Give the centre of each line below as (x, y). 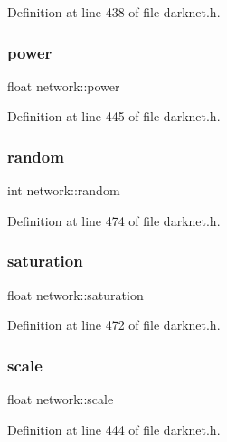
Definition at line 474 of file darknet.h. (114, 220)
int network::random (64, 190)
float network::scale (61, 399)
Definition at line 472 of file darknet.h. (114, 325)
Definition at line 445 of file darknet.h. (114, 116)
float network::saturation (76, 294)
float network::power (64, 85)
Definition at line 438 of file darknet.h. (114, 12)
